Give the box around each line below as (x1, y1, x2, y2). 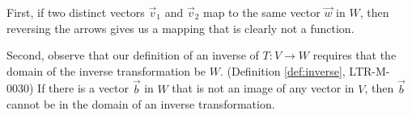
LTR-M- (349, 62, 390, 79)
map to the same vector (203, 4, 321, 20)
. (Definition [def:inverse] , (219, 62, 346, 79)
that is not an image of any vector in (172, 80, 355, 97)
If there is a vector (37, 80, 130, 97)
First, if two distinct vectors (6, 4, 145, 20)
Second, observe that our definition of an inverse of (6, 47, 259, 64)
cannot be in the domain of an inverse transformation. (6, 96, 275, 113)
